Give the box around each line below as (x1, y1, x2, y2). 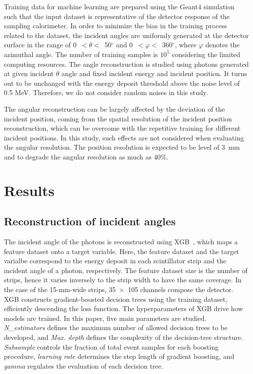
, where (175, 39, 197, 50)
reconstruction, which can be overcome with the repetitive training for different (4, 123, 241, 133)
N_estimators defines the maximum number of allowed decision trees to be (4, 322, 228, 333)
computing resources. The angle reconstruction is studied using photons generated (4, 59, 249, 69)
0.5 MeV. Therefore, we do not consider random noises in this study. (4, 87, 208, 98)
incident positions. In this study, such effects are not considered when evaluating (4, 132, 244, 142)
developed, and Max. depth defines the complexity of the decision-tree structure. (4, 332, 243, 342)
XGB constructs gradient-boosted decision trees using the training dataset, (4, 294, 228, 304)
